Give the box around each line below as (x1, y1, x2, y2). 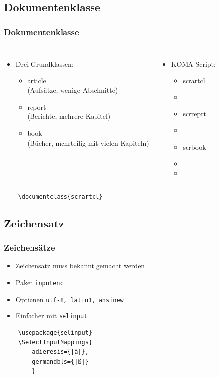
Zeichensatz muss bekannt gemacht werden (15, 261, 145, 271)
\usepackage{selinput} (18, 329, 92, 336)
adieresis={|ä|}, (32, 348, 89, 356)
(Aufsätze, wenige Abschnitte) (27, 85, 118, 95)
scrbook (183, 141, 206, 151)
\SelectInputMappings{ (18, 339, 92, 346)
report (27, 101, 46, 112)
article (27, 75, 46, 85)
